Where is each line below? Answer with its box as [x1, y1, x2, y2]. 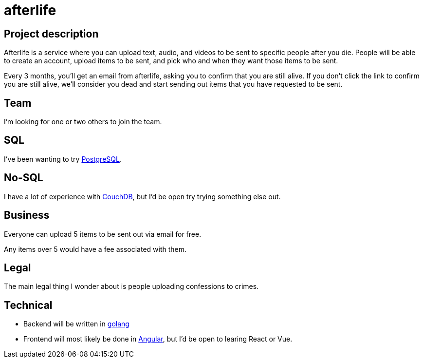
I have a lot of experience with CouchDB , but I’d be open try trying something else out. [4, 192, 281, 201]
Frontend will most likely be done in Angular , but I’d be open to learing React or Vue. [23, 335, 293, 343]
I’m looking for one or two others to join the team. [4, 117, 162, 126]
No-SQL [4, 171, 43, 184]
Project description [4, 27, 99, 40]
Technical [4, 299, 53, 311]
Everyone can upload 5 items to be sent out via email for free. [4, 229, 202, 238]
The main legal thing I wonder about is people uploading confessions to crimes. [4, 282, 259, 291]
